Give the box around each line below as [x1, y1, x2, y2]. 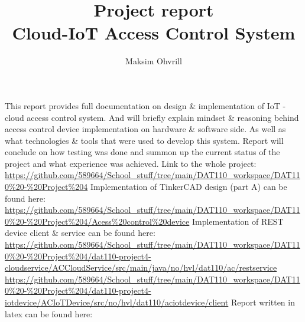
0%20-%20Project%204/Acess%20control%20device [5, 215, 190, 227]
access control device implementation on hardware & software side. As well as [5, 123, 286, 135]
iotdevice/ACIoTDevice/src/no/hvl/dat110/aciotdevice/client [5, 296, 229, 308]
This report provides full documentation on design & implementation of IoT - [5, 99, 286, 111]
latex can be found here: [5, 307, 93, 320]
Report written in [231, 296, 295, 308]
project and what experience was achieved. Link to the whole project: [5, 157, 257, 169]
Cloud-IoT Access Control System [12, 21, 296, 45]
